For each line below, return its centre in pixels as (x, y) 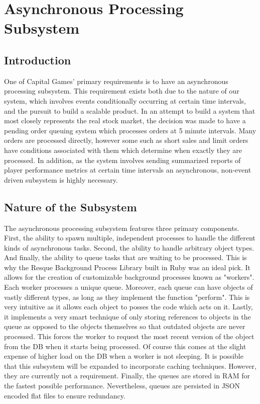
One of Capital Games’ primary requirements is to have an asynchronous (116, 81)
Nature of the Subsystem (71, 207)
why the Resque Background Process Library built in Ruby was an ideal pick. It (127, 267)
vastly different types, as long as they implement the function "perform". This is (127, 297)
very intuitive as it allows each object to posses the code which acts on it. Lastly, (128, 307)
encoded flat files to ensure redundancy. (65, 395)
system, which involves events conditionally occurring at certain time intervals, (125, 100)
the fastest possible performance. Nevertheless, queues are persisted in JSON (122, 385)
